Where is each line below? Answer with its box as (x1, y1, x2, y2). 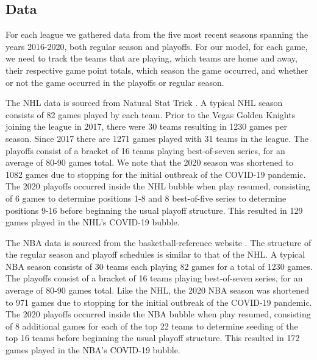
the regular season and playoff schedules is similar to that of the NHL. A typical (5, 248, 305, 261)
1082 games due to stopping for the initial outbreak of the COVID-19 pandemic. (5, 168, 306, 180)
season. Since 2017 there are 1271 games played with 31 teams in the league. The (5, 132, 308, 144)
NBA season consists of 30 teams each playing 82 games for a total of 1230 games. (5, 259, 313, 272)
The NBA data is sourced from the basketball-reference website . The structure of (5, 236, 312, 249)
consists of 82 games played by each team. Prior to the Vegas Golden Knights (5, 108, 296, 121)
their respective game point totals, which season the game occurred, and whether (5, 63, 308, 76)
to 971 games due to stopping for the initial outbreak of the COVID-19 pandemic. (5, 295, 312, 308)
